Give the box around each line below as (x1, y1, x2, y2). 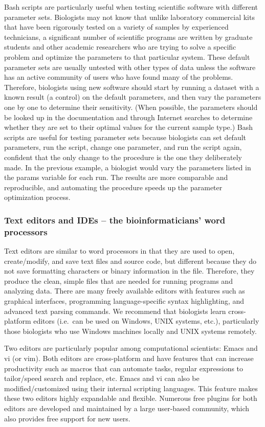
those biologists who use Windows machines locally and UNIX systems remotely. (4, 325, 257, 336)
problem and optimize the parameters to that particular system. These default (4, 51, 250, 62)
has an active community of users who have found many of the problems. (4, 72, 233, 82)
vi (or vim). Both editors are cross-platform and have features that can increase (4, 352, 254, 363)
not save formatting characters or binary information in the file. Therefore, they (4, 265, 255, 276)
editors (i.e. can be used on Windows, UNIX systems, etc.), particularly (33, 316, 259, 326)
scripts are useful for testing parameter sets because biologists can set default (4, 131, 247, 142)
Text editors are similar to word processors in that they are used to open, (4, 245, 235, 256)
